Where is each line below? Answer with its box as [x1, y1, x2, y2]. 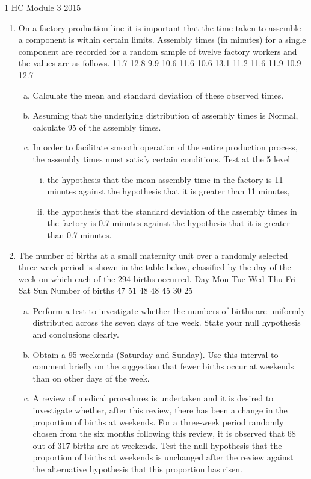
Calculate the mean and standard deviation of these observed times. [32, 88, 284, 101]
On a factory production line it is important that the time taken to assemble [18, 21, 301, 34]
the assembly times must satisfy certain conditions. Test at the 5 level [32, 152, 291, 165]
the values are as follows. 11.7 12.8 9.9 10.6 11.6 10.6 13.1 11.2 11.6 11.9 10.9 [18, 57, 301, 69]
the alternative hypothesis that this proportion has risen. [32, 463, 242, 475]
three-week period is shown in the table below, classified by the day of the [18, 261, 291, 273]
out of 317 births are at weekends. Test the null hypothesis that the [32, 439, 282, 451]
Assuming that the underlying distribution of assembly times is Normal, [32, 109, 298, 122]
